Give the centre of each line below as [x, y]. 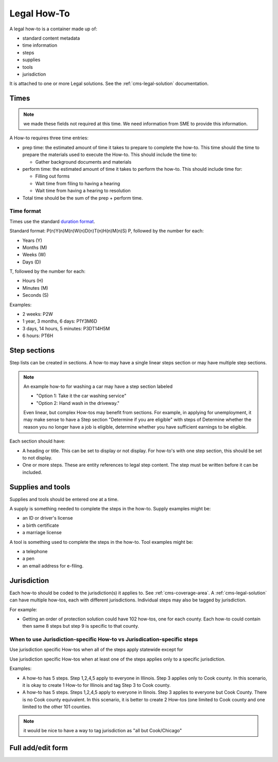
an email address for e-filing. [53, 565]
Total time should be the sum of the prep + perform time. [83, 198]
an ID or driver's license [48, 518]
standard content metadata [51, 38]
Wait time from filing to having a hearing [78, 183]
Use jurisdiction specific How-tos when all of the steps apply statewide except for [96, 650]
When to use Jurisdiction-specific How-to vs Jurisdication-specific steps [104, 640]
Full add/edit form [39, 748]
